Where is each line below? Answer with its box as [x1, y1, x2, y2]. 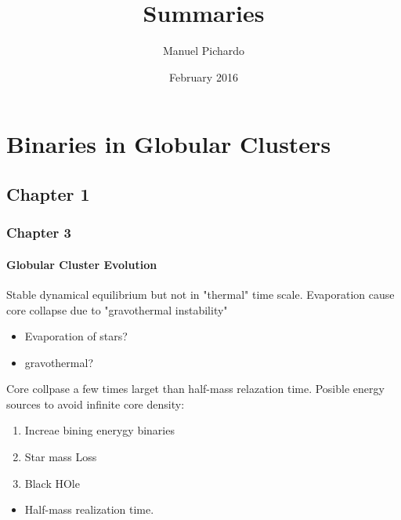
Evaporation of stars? [24, 328, 128, 344]
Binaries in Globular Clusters [6, 128, 331, 160]
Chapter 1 [6, 181, 90, 205]
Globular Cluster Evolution [6, 256, 157, 272]
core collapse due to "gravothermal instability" [6, 301, 228, 318]
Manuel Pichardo [162, 42, 245, 59]
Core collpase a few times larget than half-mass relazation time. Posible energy [6, 380, 385, 397]
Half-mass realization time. [24, 501, 154, 518]
